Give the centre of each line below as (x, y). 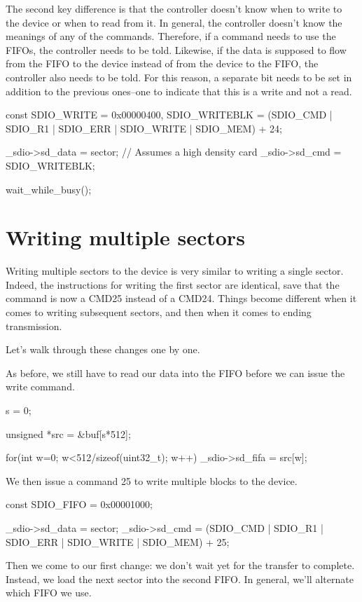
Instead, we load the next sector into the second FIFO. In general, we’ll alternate (180, 579)
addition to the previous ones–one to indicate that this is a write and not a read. (179, 91)
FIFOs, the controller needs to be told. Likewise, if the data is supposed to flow (176, 49)
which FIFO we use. (49, 593)
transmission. (34, 326)
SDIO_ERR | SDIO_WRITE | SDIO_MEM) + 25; (118, 541)
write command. (40, 386)
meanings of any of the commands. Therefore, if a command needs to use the (171, 36)
